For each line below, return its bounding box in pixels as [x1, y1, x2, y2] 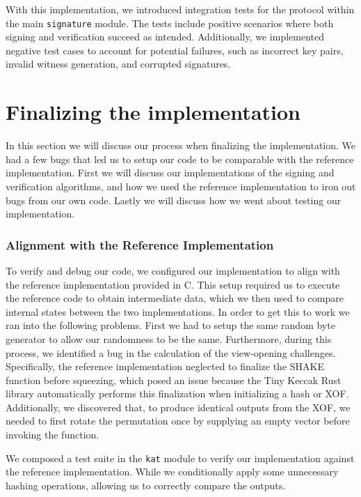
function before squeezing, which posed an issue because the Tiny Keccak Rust [6, 372, 342, 387]
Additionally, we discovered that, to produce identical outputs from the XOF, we [6, 399, 351, 414]
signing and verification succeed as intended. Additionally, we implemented [6, 29, 325, 44]
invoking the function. [6, 427, 99, 442]
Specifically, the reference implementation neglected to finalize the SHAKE [6, 359, 324, 374]
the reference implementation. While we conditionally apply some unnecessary [6, 464, 339, 479]
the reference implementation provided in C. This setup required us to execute [6, 277, 340, 291]
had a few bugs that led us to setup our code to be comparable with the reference [6, 151, 354, 166]
